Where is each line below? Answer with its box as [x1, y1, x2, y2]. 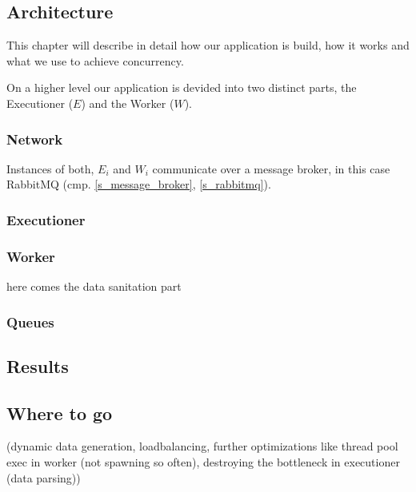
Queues [6, 311, 54, 331]
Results [6, 353, 69, 378]
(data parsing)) [6, 469, 81, 486]
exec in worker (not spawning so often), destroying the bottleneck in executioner [6, 454, 400, 470]
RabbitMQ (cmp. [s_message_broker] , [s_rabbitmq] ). [6, 176, 271, 192]
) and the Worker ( [81, 94, 174, 111]
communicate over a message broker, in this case [152, 160, 390, 177]
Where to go [6, 400, 113, 425]
